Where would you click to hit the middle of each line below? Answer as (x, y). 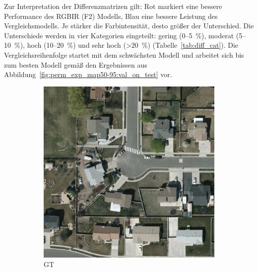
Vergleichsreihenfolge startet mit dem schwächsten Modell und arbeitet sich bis (124, 54)
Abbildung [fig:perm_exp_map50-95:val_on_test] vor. (88, 74)
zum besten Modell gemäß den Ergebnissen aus (76, 64)
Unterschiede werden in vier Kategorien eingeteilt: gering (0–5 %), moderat (119, 35)
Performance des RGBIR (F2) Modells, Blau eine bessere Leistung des (111, 16)
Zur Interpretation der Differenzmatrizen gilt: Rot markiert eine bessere (113, 6)
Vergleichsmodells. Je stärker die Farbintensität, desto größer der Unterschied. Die (129, 26)
